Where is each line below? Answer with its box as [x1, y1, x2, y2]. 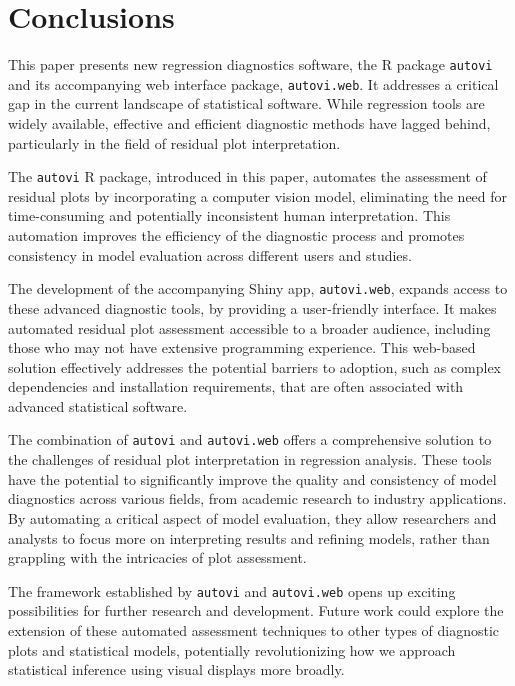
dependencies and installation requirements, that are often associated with [8, 376, 464, 397]
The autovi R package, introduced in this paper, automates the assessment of [8, 166, 487, 187]
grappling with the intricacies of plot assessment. [8, 547, 307, 568]
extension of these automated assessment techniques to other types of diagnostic [8, 619, 500, 640]
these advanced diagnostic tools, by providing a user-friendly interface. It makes [8, 297, 497, 318]
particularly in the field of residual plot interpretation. [8, 132, 341, 153]
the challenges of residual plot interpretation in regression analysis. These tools [8, 449, 492, 470]
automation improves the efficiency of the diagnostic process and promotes [8, 225, 465, 246]
